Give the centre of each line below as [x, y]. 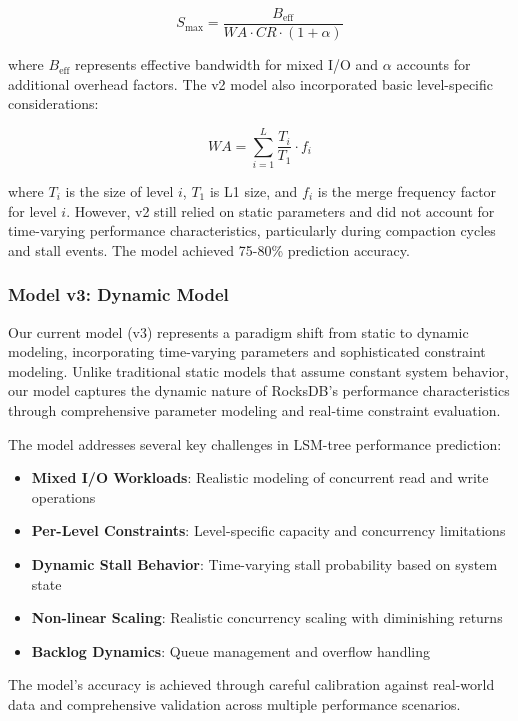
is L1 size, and [253, 190]
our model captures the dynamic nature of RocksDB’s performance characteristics [259, 390]
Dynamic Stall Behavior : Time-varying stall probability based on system [264, 563]
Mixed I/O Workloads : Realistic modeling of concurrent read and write [260, 477]
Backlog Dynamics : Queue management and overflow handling [230, 650]
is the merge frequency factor [407, 190]
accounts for [433, 64]
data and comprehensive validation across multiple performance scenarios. [234, 703]
